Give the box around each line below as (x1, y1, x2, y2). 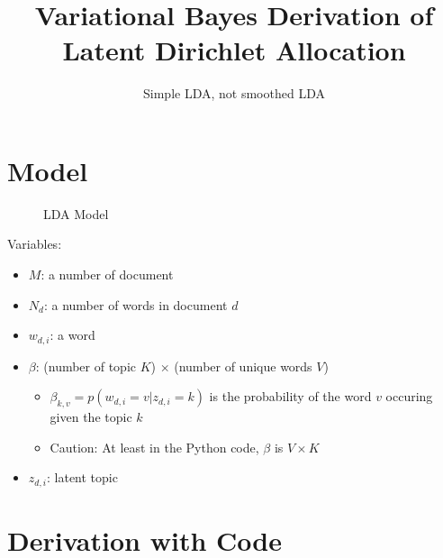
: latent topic (46, 468, 118, 487)
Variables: (7, 234, 62, 253)
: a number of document (41, 265, 174, 284)
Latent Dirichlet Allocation (62, 32, 406, 69)
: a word (50, 325, 95, 344)
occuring (385, 387, 433, 406)
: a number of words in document (43, 295, 228, 314)
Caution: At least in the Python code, (50, 437, 259, 456)
